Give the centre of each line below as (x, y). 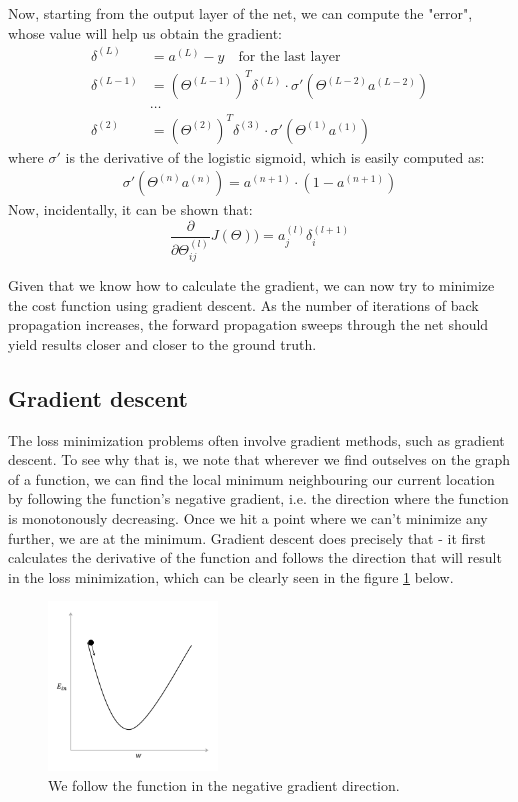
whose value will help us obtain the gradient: (145, 32)
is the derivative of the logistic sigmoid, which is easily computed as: (275, 156)
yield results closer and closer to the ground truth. (162, 343)
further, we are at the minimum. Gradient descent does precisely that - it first (247, 537)
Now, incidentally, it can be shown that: (130, 209)
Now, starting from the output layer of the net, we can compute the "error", (240, 13)
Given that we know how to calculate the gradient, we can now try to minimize (251, 285)
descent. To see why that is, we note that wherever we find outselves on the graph (259, 459)
